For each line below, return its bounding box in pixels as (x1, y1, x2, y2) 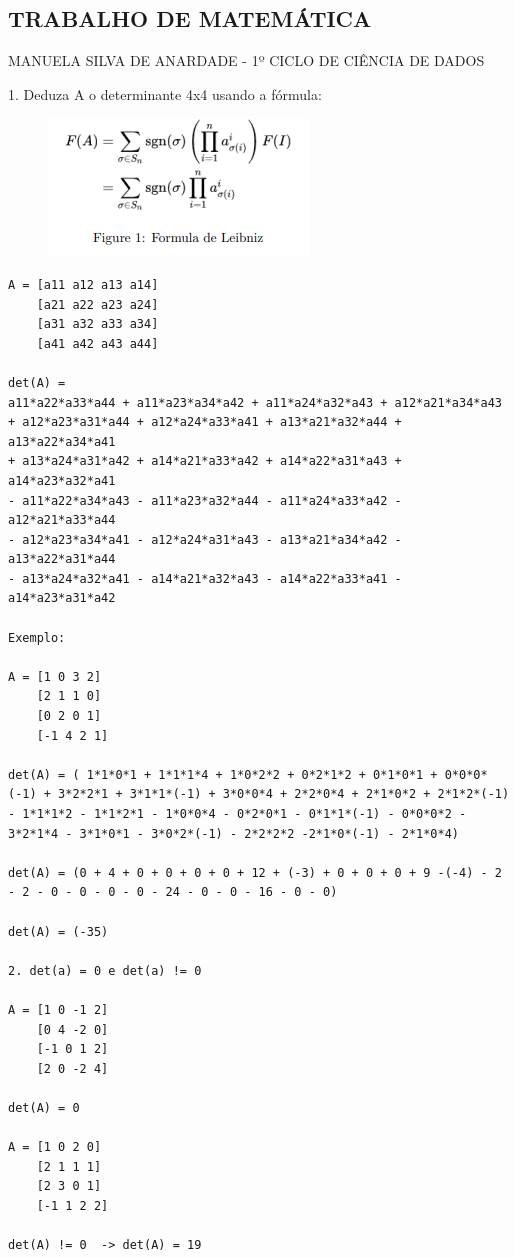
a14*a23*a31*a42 (8, 591, 116, 606)
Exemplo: (8, 630, 66, 645)
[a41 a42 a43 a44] (36, 336, 159, 351)
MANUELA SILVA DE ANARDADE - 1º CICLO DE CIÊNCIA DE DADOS (8, 50, 485, 71)
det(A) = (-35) (8, 924, 109, 939)
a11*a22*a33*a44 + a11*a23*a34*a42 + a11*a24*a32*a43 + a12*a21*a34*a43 (8, 395, 502, 410)
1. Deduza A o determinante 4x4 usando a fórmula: (8, 83, 322, 104)
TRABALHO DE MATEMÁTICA (8, 3, 372, 34)
